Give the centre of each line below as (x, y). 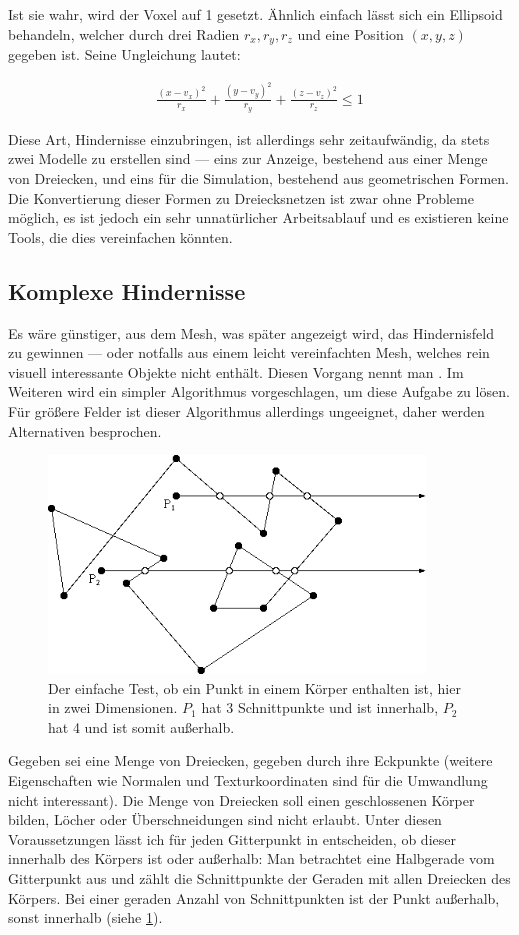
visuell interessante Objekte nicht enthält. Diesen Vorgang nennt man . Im (236, 371)
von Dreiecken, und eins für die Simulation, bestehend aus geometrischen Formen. (258, 177)
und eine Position (350, 33)
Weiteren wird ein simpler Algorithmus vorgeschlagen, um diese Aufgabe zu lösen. (259, 391)
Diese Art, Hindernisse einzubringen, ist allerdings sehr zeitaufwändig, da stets (249, 138)
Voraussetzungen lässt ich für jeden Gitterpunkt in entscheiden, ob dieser (232, 838)
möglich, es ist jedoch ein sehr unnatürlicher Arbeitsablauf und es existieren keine (258, 217)
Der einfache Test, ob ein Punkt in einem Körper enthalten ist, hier (254, 687)
